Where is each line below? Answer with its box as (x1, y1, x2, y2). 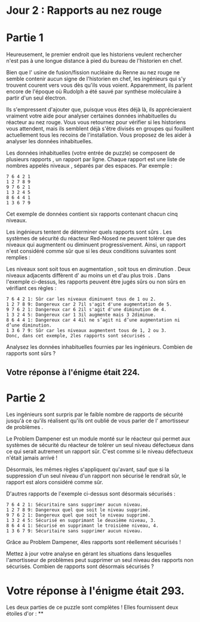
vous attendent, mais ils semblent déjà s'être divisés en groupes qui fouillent (6, 125, 194, 132)
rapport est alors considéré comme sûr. (6, 479, 103, 486)
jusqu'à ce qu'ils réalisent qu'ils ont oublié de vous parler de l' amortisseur (6, 417, 189, 424)
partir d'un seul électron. (6, 94, 67, 102)
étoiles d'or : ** (6, 610, 44, 617)
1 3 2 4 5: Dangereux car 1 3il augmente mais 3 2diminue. (6, 312, 156, 318)
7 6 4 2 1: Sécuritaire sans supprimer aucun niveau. (6, 502, 143, 508)
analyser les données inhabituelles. (6, 138, 93, 145)
